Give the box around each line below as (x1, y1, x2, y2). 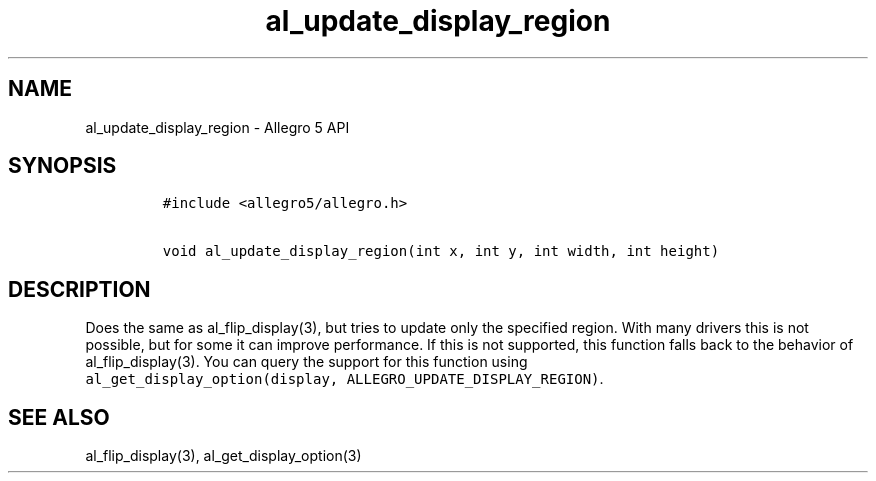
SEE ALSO (8, 404, 110, 430)
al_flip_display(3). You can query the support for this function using (85, 353, 528, 371)
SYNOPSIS (8, 153, 117, 179)
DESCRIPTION (8, 276, 151, 302)
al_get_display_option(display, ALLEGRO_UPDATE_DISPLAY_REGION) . (85, 370, 604, 388)
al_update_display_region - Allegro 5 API (85, 118, 350, 136)
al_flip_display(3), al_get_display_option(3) (85, 447, 362, 465)
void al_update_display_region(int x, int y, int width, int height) (162, 243, 720, 260)
